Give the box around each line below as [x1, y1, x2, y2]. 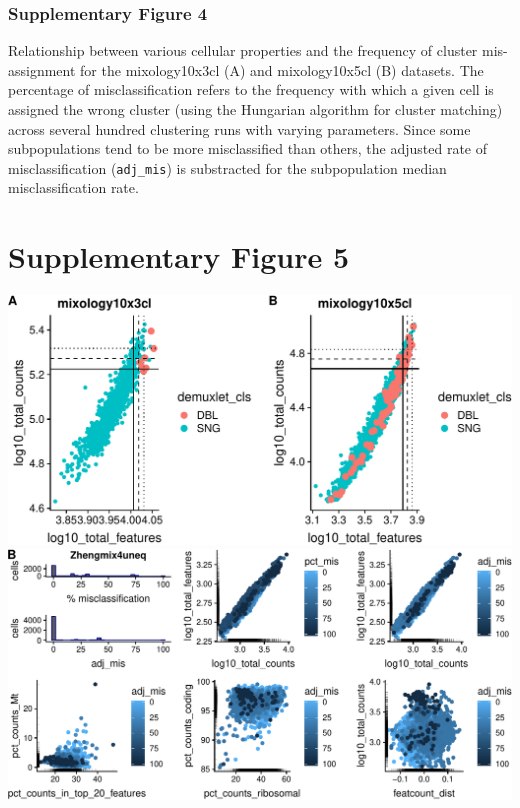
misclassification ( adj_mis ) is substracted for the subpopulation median [8, 157, 447, 178]
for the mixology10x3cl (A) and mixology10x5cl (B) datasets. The [80, 59, 484, 80]
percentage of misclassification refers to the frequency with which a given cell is [8, 79, 494, 100]
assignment [8, 59, 76, 80]
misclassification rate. [8, 177, 139, 198]
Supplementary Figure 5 [8, 236, 350, 277]
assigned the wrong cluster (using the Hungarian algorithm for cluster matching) [8, 99, 503, 119]
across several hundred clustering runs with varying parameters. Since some [8, 118, 471, 139]
